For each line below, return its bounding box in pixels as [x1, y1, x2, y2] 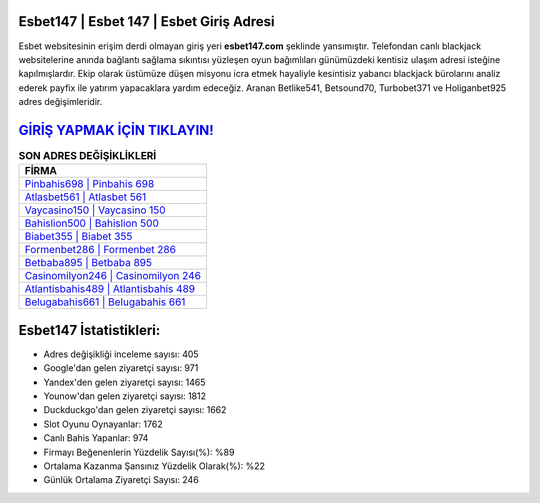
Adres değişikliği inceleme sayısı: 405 [43, 348, 199, 360]
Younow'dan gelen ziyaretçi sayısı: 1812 [43, 390, 207, 402]
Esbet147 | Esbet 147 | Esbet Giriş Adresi [18, 13, 275, 30]
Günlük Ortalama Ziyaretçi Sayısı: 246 [43, 474, 199, 486]
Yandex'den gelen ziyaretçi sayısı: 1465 [43, 376, 206, 388]
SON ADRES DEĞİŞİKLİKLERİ [18, 149, 157, 163]
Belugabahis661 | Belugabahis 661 [24, 295, 186, 309]
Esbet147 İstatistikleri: [18, 321, 161, 339]
